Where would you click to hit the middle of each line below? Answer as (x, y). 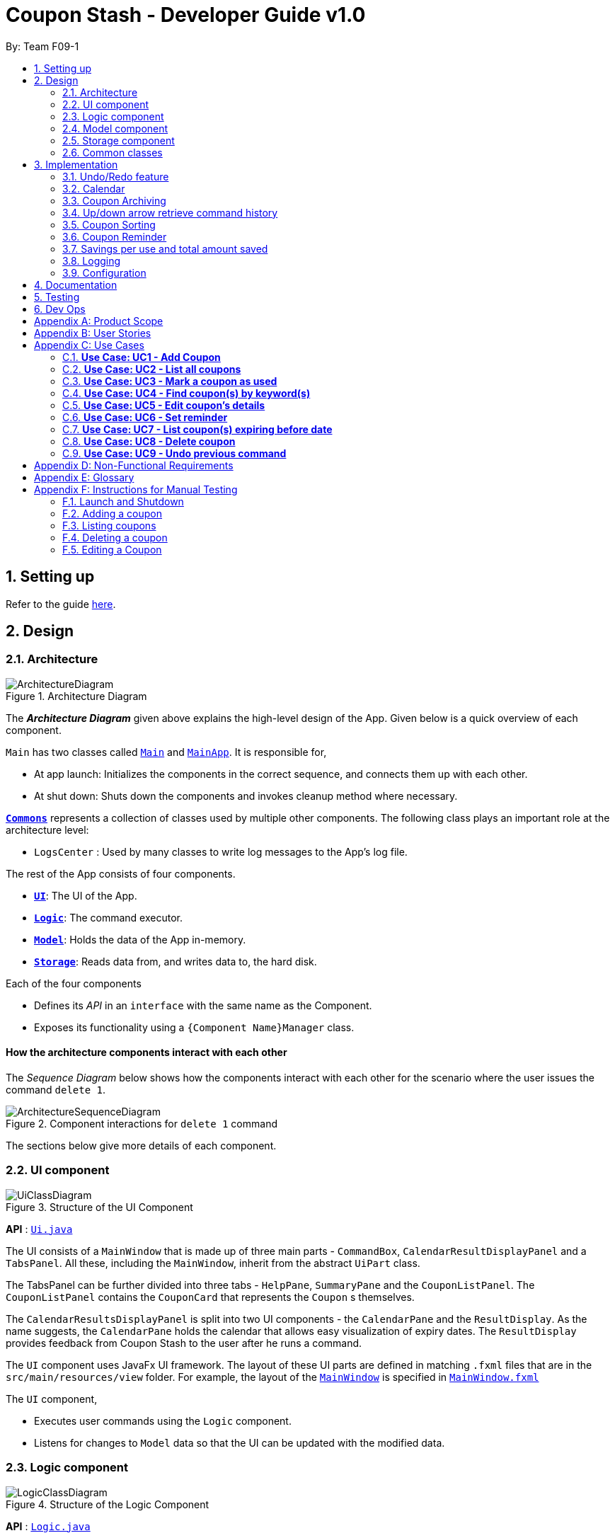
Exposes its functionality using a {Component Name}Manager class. (194, 1027)
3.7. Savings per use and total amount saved (165, 248)
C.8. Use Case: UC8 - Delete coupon (149, 441)
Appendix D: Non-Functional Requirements (134, 465)
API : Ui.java (39, 1229)
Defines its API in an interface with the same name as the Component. (203, 1005)
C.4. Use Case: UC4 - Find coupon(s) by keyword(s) (186, 393)
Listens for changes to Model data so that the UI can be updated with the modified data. (240, 1442)
